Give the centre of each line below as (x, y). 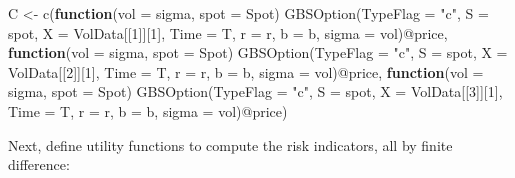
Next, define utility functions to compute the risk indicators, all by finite (230, 144)
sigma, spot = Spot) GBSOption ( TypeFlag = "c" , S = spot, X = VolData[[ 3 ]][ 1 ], (255, 91)
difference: (39, 164)
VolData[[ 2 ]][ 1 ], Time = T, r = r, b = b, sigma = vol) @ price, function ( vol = (246, 71)
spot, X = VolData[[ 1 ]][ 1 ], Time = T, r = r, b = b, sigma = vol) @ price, (228, 32)
